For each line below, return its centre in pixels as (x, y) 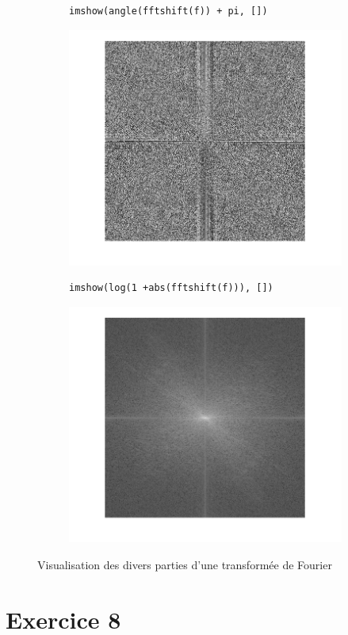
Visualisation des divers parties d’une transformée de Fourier (185, 564)
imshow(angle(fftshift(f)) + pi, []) (168, 11)
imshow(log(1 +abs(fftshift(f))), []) (171, 288)
